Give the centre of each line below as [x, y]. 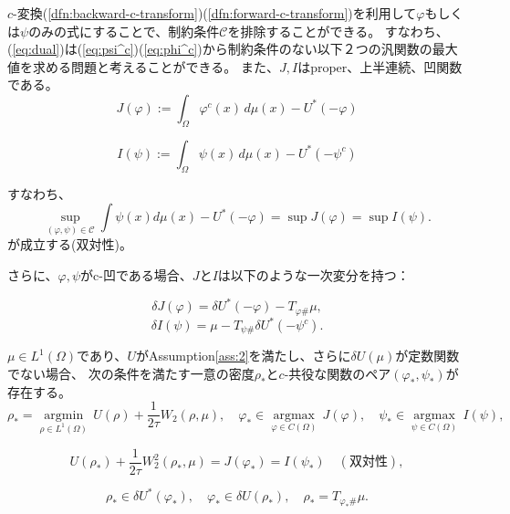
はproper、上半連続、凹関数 [380, 66]
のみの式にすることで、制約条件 [124, 31]
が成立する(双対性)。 [70, 244]
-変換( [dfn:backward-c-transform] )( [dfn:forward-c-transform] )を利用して [215, 13]
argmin [64, 415]
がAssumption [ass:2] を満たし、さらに [243, 356]
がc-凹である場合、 [136, 274]
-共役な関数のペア [338, 374]
